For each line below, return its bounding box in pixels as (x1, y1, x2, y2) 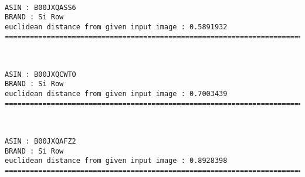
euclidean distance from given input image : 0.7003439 (5, 90, 228, 98)
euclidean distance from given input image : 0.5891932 (5, 22, 228, 31)
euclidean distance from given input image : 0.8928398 (5, 156, 228, 165)
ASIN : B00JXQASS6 (5, 3, 76, 12)
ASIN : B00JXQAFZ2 (5, 137, 76, 146)
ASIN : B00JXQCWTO (5, 70, 76, 79)
